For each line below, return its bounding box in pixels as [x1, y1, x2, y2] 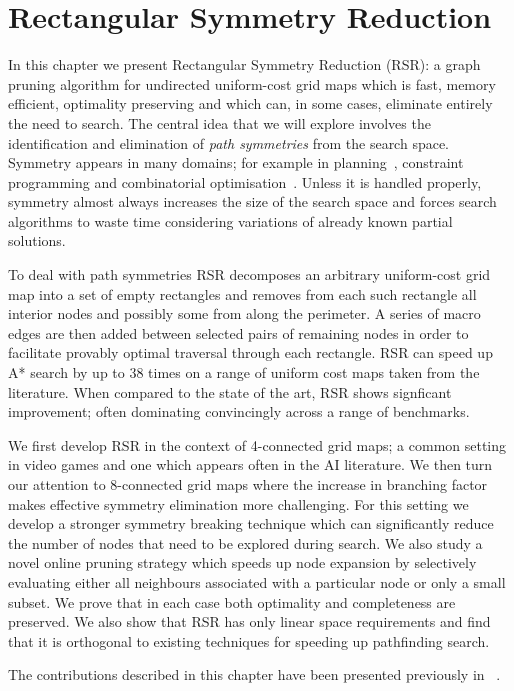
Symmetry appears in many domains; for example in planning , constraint [8, 152, 464, 173]
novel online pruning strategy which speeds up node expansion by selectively [8, 552, 477, 573]
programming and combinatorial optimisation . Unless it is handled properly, [8, 171, 482, 192]
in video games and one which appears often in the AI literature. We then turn [8, 454, 493, 475]
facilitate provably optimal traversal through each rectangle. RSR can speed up [8, 342, 493, 363]
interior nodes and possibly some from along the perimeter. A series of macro [8, 303, 481, 324]
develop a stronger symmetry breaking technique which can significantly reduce [8, 513, 494, 534]
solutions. [8, 230, 66, 251]
